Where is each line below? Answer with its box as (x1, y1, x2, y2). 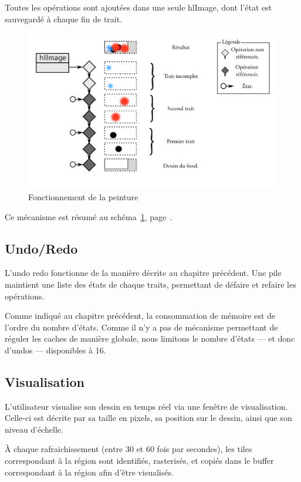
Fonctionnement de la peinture (28, 190, 138, 203)
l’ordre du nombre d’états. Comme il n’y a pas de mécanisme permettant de (5, 321, 278, 333)
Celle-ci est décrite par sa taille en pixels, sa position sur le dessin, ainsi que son (5, 412, 292, 424)
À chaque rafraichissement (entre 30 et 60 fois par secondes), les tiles (5, 443, 252, 455)
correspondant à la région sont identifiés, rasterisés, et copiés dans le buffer (5, 454, 274, 467)
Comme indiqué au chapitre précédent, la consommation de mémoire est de (5, 309, 276, 322)
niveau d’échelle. (5, 423, 63, 435)
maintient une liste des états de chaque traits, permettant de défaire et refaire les (5, 278, 296, 290)
